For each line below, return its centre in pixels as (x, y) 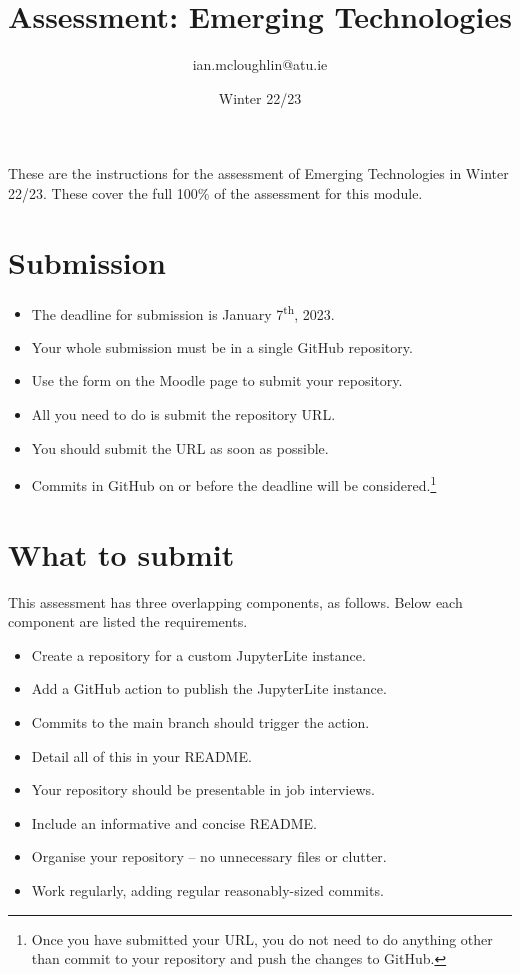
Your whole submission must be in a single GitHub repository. (222, 346)
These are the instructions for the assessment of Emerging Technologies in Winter (258, 173)
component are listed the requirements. (128, 621)
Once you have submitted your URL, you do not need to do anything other (262, 938)
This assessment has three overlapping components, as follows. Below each (235, 601)
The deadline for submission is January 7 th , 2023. (183, 312)
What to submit (121, 553)
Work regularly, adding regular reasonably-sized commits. (207, 889)
